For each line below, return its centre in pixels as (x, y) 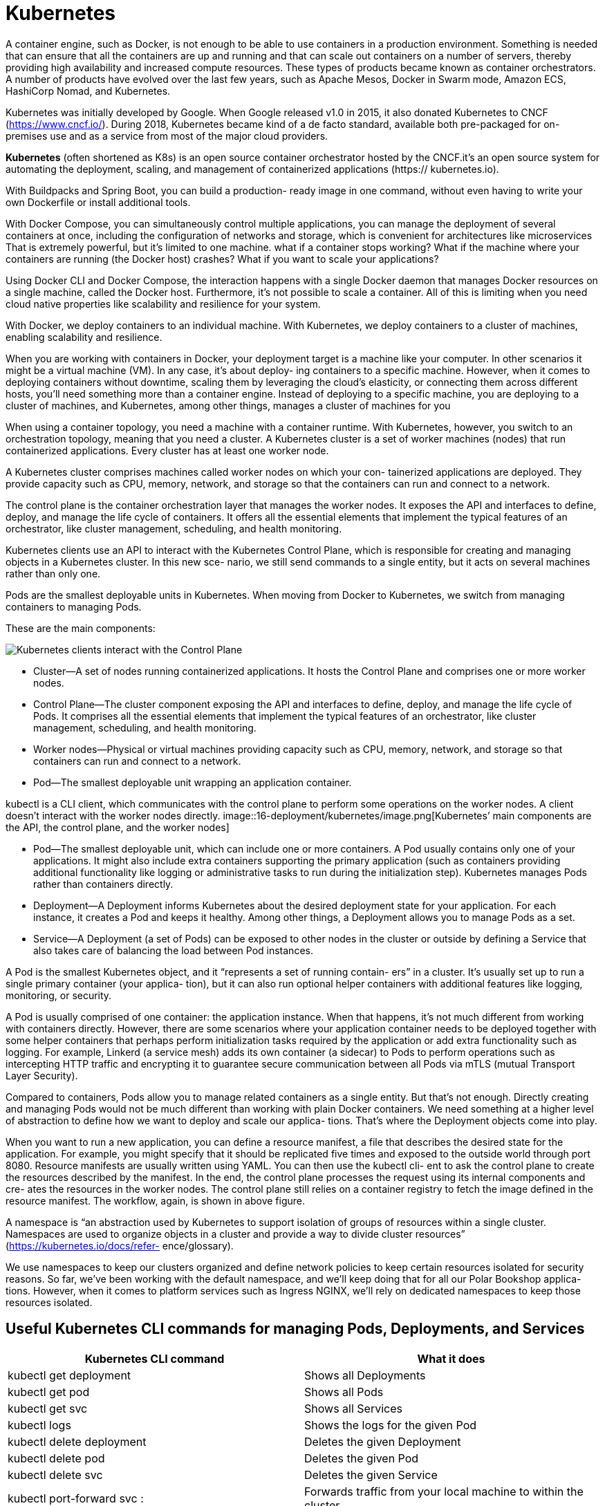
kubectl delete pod (56, 1458)
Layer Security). (42, 1075)
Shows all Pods (344, 1392)
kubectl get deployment (69, 1375)
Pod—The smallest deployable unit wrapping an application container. (193, 782)
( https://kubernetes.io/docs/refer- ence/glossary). (120, 1245)
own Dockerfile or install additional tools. (98, 202)
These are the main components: (81, 628)
